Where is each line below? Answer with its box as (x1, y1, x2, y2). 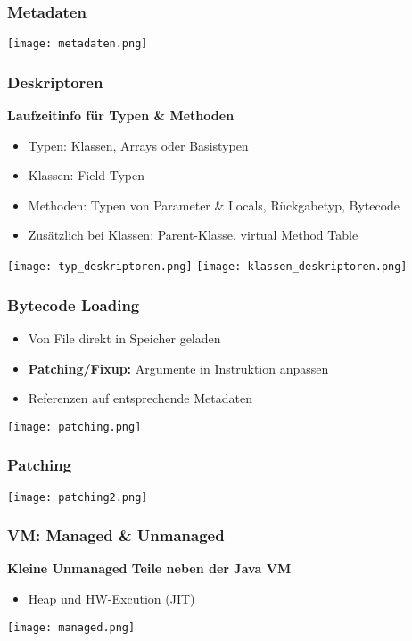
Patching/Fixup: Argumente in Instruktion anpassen (28, 358, 329, 377)
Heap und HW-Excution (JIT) (28, 589, 195, 608)
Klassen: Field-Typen (28, 166, 145, 185)
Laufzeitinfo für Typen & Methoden (7, 106, 235, 125)
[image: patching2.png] (7, 490, 148, 504)
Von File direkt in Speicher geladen (28, 328, 221, 347)
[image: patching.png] (7, 420, 142, 433)
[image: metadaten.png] (7, 37, 148, 51)
